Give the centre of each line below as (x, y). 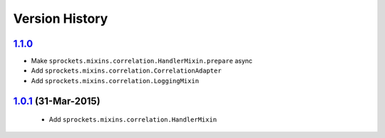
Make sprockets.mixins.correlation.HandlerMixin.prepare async (142, 61)
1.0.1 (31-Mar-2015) (57, 101)
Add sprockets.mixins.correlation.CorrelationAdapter (126, 70)
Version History (61, 18)
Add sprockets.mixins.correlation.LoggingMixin (115, 80)
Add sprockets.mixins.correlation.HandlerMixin (133, 120)
